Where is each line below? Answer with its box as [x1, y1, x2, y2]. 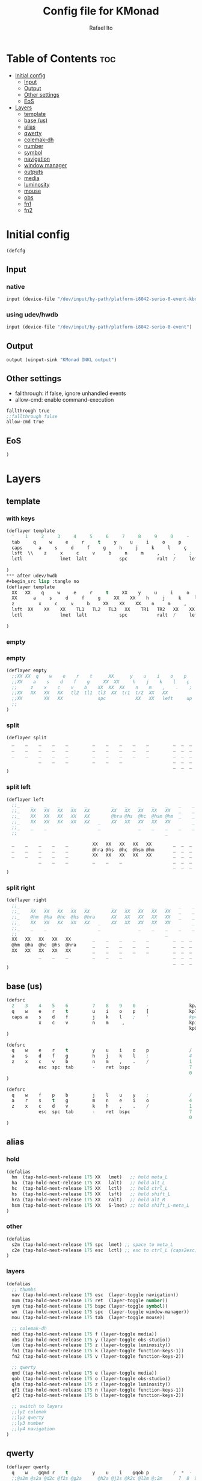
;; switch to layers [11, 1403, 63, 1410]
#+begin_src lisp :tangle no [6, 578, 79, 584]
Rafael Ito [89, 24, 113, 31]
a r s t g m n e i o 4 [11, 1097, 192, 1104]
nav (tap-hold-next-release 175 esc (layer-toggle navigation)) [11, 1292, 179, 1298]
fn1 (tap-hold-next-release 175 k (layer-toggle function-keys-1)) [11, 1348, 185, 1354]
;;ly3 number [11, 1420, 44, 1426]
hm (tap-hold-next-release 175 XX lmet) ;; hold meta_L [11, 1174, 168, 1180]
